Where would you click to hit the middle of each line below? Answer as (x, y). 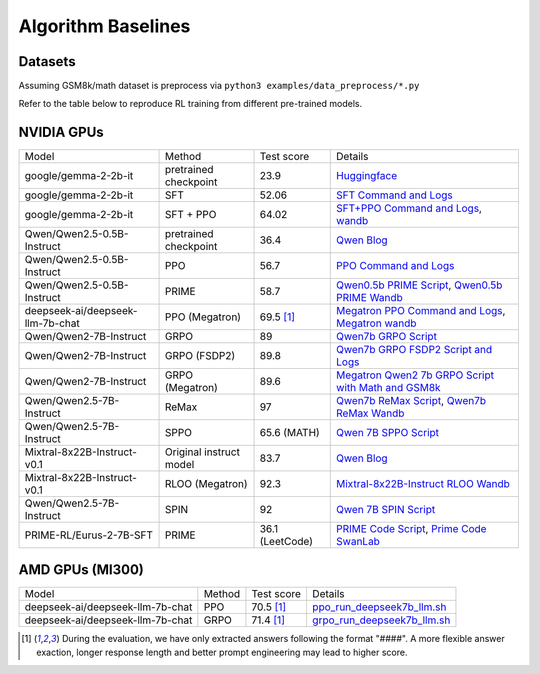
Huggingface (367, 176)
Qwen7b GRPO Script (386, 337)
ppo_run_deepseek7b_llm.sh (379, 607)
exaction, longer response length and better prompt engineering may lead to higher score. (222, 652)
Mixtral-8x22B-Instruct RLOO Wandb (423, 484)
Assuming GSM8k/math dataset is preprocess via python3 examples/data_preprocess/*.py (219, 86)
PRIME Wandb (370, 298)
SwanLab (358, 542)
